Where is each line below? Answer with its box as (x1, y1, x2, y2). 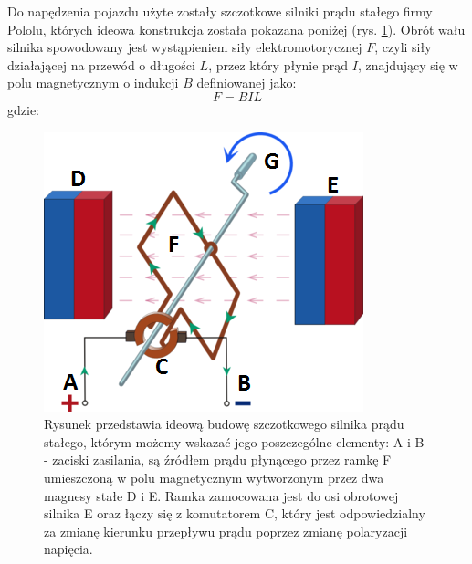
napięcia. (44, 539, 93, 559)
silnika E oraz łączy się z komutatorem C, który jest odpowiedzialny (44, 504, 425, 523)
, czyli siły (374, 37, 432, 57)
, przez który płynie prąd (208, 55, 349, 74)
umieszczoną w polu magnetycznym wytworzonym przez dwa (44, 467, 384, 486)
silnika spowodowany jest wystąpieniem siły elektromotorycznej (7, 37, 362, 57)
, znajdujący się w (357, 55, 458, 74)
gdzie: (7, 99, 39, 119)
